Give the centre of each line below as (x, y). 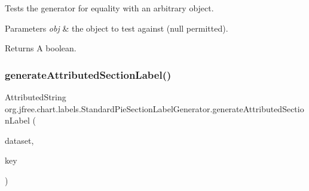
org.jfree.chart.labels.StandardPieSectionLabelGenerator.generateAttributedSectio (154, 108)
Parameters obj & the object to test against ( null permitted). (117, 28)
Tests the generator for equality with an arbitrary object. (109, 8)
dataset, (19, 140)
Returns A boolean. (41, 48)
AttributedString (36, 97)
